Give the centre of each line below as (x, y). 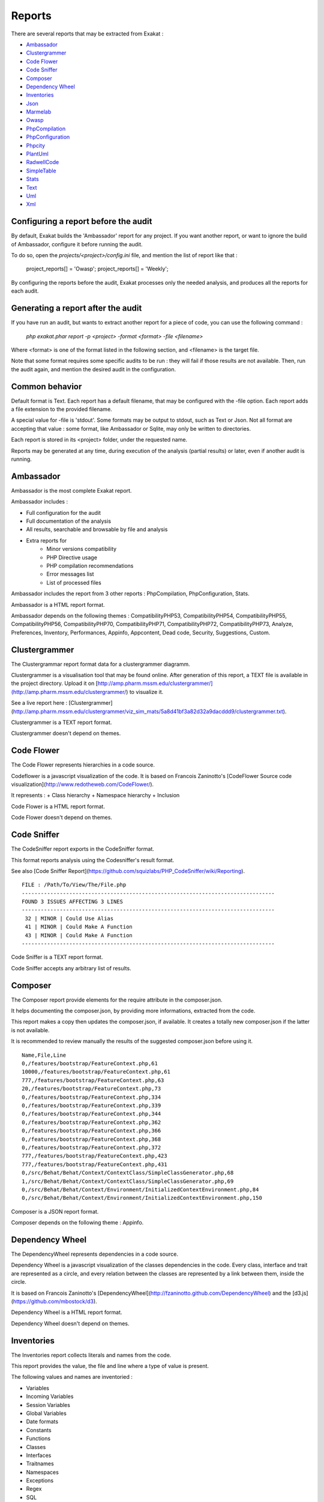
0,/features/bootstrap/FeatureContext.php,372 (91, 1147)
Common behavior (46, 387)
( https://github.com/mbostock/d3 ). (54, 1301)
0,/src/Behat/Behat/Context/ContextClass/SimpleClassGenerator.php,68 (128, 1173)
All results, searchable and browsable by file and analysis (97, 529)
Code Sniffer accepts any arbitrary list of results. (71, 968)
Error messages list (70, 574)
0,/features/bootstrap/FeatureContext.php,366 (91, 1131)
